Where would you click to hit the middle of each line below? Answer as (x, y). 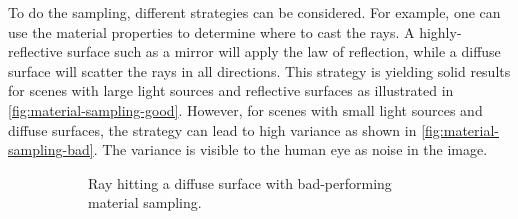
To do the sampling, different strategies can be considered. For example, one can (254, 12)
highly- (440, 31)
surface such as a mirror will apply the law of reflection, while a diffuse (284, 51)
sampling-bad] (51, 149)
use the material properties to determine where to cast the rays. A (211, 31)
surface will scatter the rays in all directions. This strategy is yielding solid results (259, 70)
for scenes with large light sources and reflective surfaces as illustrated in (231, 90)
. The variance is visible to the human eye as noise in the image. (290, 149)
